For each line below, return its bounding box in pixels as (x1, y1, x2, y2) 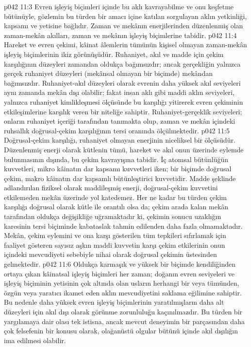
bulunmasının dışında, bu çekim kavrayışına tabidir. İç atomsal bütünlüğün (4, 154, 229, 164)
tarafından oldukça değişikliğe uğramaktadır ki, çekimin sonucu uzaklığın (4, 211, 221, 221)
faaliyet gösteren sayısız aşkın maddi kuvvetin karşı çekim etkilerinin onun (4, 239, 225, 250)
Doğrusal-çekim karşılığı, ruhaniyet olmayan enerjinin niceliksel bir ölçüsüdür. (4, 135, 235, 145)
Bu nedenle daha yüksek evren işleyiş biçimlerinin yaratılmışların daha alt (4, 297, 224, 307)
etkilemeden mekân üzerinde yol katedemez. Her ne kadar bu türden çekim (4, 192, 227, 202)
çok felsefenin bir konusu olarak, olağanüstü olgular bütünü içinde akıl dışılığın (4, 326, 238, 336)
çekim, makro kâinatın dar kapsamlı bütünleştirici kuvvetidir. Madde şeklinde (4, 173, 236, 183)
